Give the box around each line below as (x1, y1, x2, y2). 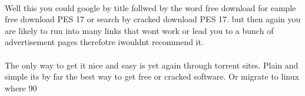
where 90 (5, 81, 37, 94)
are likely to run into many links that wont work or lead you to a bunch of (5, 24, 274, 36)
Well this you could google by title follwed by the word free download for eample (5, 1, 296, 13)
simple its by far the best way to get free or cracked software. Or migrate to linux (5, 70, 299, 83)
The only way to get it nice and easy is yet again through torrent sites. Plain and (5, 59, 299, 71)
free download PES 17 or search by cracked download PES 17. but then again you (5, 13, 301, 25)
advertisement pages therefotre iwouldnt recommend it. (5, 36, 204, 48)
